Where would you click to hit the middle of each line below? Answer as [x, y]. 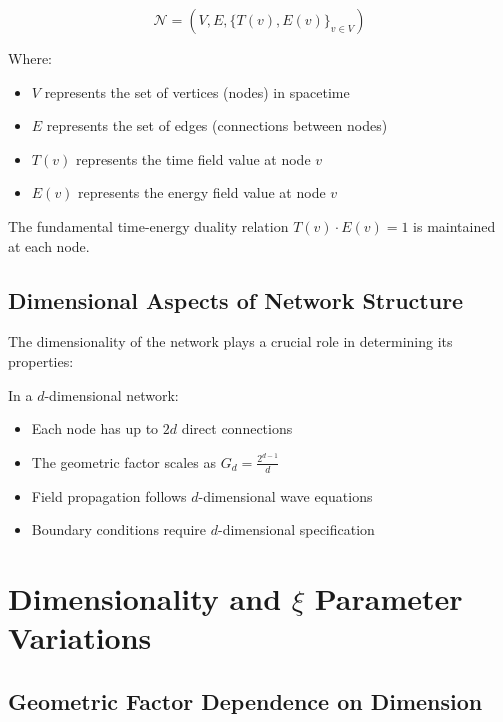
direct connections [237, 428]
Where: [30, 58]
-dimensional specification [296, 529]
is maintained [454, 225]
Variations [80, 637]
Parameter [388, 598]
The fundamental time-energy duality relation [148, 225]
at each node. [49, 245]
